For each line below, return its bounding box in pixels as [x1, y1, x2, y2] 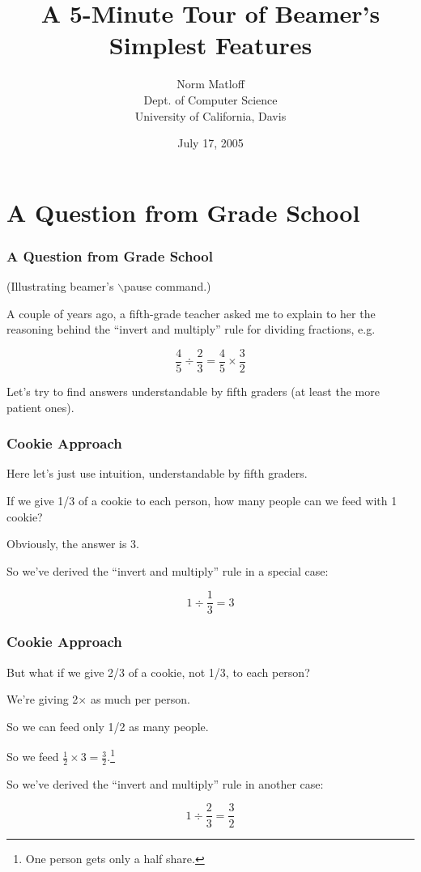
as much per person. [90, 691, 191, 708]
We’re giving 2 [6, 691, 79, 708]
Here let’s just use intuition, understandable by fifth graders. [6, 465, 308, 482]
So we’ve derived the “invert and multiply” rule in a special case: [6, 562, 329, 579]
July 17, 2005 [177, 134, 244, 151]
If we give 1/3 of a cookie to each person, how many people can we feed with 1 [6, 491, 398, 508]
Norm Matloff [176, 75, 245, 92]
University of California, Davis [134, 107, 287, 124]
